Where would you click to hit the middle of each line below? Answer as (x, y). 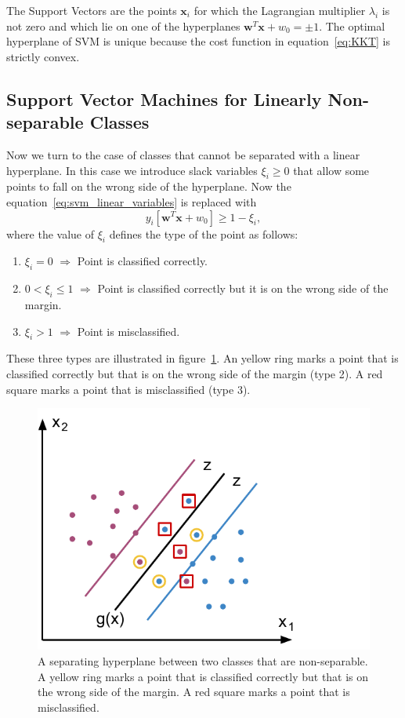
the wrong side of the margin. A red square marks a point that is (194, 692)
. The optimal (352, 26)
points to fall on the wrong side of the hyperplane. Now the (149, 186)
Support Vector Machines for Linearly (164, 98)
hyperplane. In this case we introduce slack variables (132, 170)
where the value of (51, 233)
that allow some (331, 170)
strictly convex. (43, 56)
